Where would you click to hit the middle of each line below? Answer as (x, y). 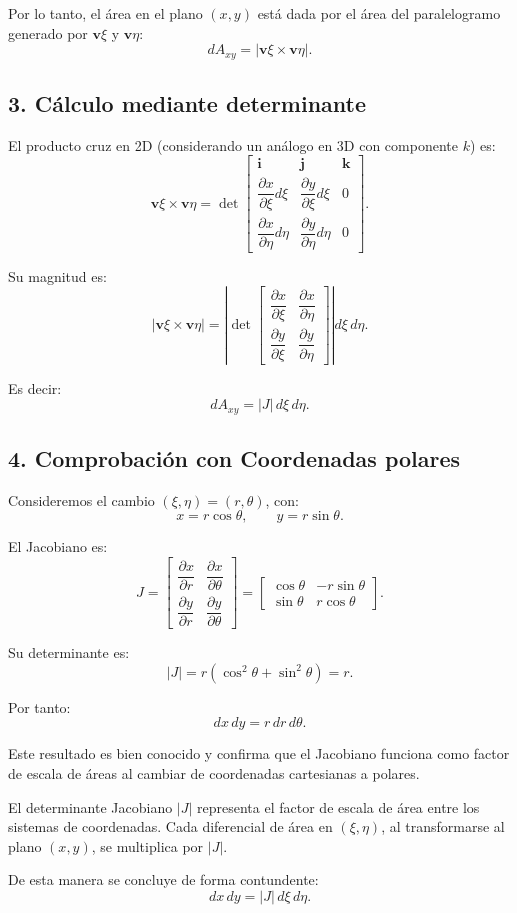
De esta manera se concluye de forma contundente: (163, 879)
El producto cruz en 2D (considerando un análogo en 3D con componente (233, 144)
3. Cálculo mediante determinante (187, 103)
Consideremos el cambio (81, 499)
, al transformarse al (443, 826)
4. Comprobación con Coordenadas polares (234, 458)
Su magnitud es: (57, 275)
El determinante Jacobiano (90, 806)
